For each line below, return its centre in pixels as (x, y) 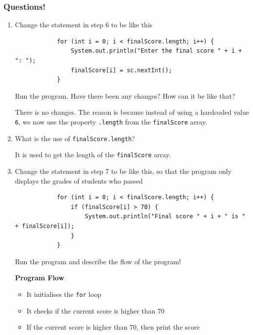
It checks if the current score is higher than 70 (96, 310)
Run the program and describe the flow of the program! (98, 261)
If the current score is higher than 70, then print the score (113, 327)
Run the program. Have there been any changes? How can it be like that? (125, 95)
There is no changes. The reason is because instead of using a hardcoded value (132, 112)
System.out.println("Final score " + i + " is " (165, 217)
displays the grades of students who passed (79, 180)
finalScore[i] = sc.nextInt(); (121, 70)
